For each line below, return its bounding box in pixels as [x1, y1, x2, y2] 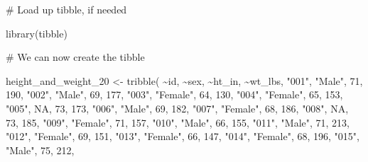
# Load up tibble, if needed [6, 2, 127, 16]
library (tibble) [6, 25, 67, 40]
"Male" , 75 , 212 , [6, 142, 75, 157]
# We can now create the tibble [6, 50, 145, 64]
